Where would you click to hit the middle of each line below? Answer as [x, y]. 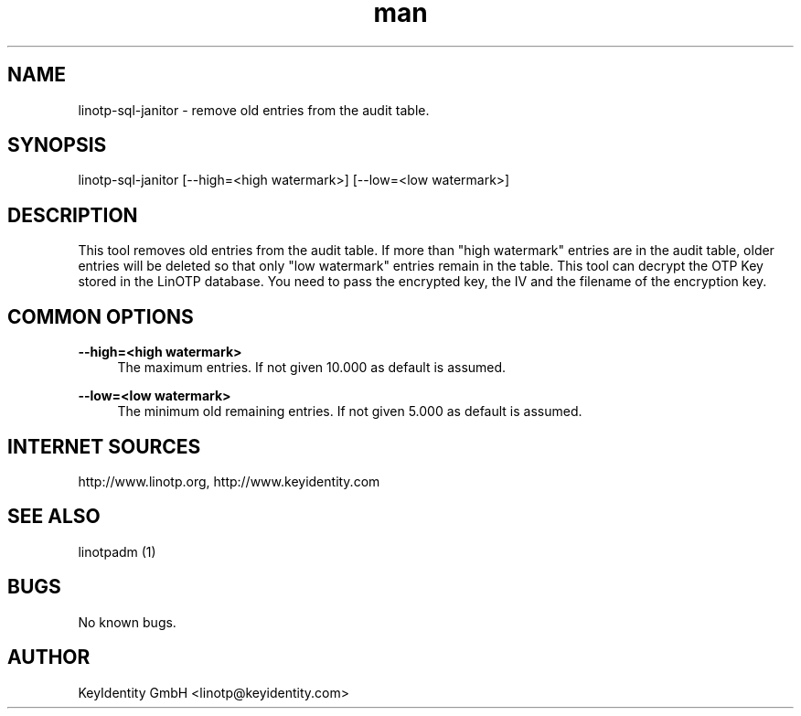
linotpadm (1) [117, 551]
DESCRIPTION [73, 215]
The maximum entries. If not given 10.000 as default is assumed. [312, 368]
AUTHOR [49, 657]
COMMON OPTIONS [101, 316]
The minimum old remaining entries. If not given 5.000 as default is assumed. [350, 411]
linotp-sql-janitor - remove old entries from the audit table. [254, 110]
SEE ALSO [54, 517]
